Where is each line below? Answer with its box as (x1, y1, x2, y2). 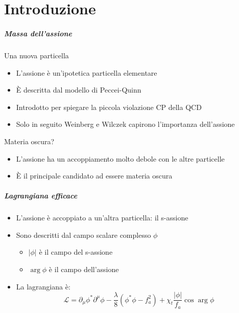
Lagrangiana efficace (4, 190, 78, 201)
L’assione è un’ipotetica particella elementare (16, 67, 157, 78)
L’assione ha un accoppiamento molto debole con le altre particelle (16, 153, 225, 164)
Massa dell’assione (4, 28, 72, 38)
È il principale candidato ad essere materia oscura (16, 170, 173, 181)
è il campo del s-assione (39, 247, 113, 257)
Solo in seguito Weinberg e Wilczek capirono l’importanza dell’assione (16, 119, 235, 129)
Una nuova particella (4, 50, 69, 60)
